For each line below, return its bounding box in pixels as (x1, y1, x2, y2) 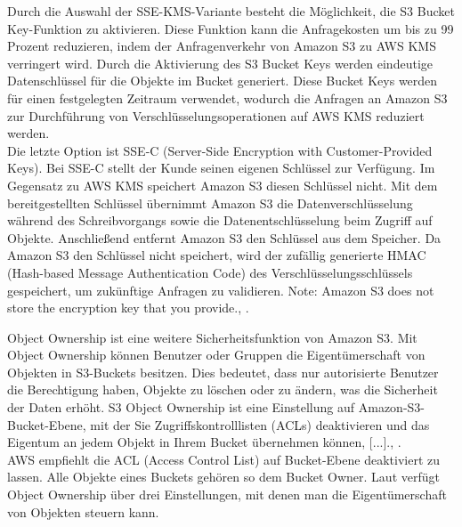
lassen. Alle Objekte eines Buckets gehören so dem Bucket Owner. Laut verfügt (7, 467, 440, 486)
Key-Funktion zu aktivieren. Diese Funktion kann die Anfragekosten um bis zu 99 (7, 19, 454, 37)
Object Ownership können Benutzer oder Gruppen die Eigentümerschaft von (7, 345, 426, 364)
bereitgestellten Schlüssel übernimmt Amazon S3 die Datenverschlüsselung (7, 193, 413, 212)
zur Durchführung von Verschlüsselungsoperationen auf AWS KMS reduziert (7, 106, 425, 125)
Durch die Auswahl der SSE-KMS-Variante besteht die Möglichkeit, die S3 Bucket (7, 2, 455, 20)
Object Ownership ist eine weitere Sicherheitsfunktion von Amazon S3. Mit (7, 328, 417, 346)
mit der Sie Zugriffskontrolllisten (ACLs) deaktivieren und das (90, 415, 430, 434)
